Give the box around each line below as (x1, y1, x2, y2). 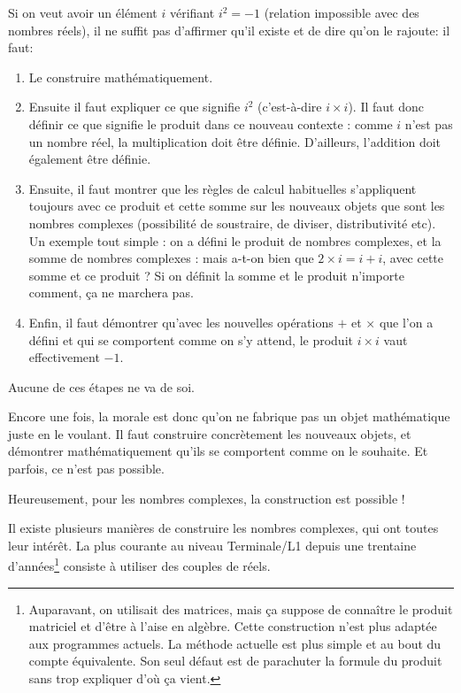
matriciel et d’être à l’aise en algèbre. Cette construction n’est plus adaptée (28, 617, 437, 635)
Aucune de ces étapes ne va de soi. (8, 377, 195, 396)
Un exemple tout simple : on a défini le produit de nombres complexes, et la (28, 231, 442, 250)
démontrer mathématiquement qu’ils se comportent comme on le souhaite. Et (8, 442, 428, 460)
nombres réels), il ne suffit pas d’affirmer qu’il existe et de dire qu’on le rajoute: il (8, 20, 450, 39)
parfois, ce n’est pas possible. (8, 459, 165, 478)
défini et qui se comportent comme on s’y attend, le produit (28, 330, 353, 349)
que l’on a (379, 312, 434, 331)
